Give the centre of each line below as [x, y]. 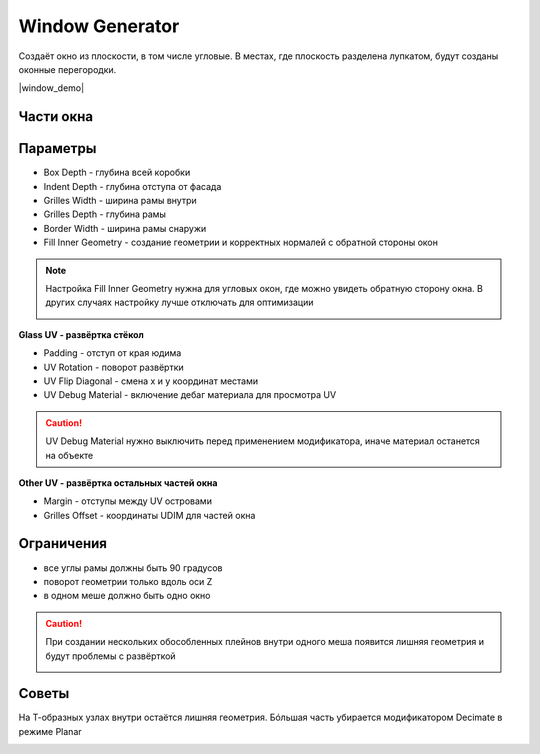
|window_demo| [51, 88]
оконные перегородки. [67, 69]
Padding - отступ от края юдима [112, 353]
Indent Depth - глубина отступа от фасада [132, 186]
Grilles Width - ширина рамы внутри [120, 201]
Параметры [57, 148]
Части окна [56, 116]
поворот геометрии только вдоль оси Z [128, 581]
